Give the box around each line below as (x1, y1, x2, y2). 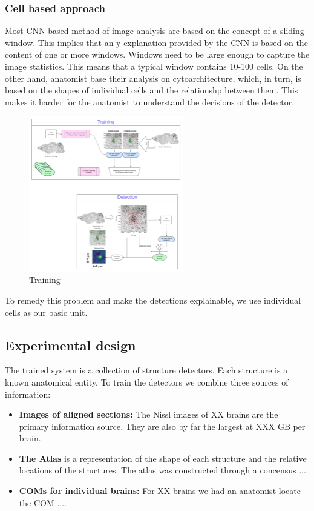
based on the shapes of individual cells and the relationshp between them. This (5, 84, 298, 96)
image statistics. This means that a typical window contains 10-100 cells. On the (5, 60, 303, 72)
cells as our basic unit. (5, 306, 88, 318)
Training (29, 273, 61, 286)
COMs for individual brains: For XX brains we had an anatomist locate (19, 484, 301, 497)
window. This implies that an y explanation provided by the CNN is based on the (5, 36, 308, 48)
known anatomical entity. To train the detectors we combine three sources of (5, 375, 289, 388)
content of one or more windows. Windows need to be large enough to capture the (5, 48, 310, 61)
